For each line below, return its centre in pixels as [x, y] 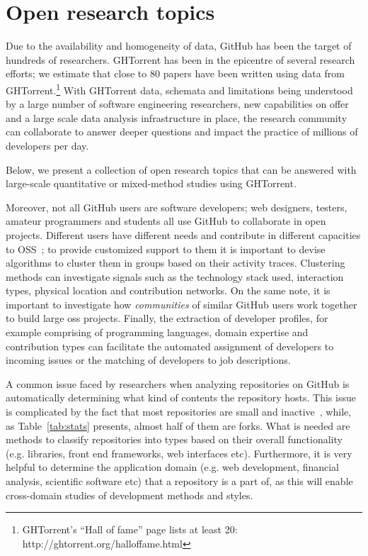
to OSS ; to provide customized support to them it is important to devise [166, 249]
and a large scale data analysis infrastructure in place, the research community [177, 117]
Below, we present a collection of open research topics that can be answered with [181, 169]
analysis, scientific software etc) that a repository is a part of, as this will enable [179, 481]
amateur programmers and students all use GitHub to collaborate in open [166, 221]
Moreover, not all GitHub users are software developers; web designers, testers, [177, 207]
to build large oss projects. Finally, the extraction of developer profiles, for [167, 318]
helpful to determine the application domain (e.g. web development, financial [173, 467]
